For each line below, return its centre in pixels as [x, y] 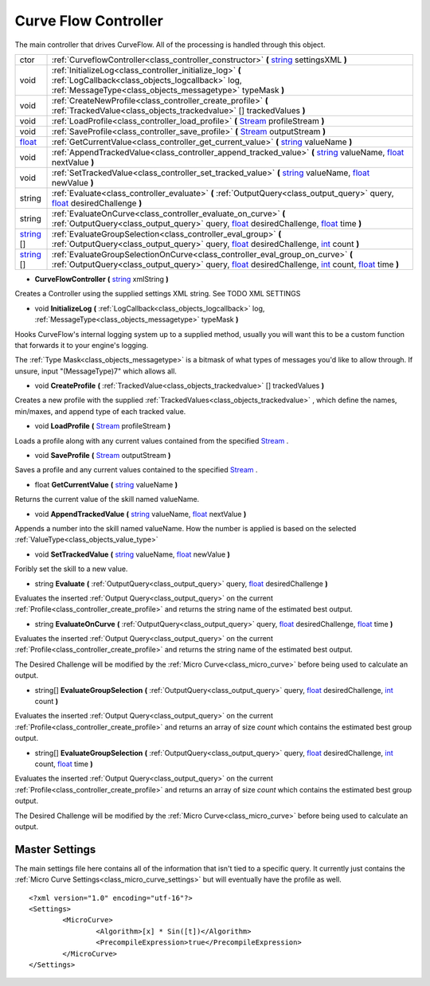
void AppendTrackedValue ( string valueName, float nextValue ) [141, 514]
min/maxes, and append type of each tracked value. [100, 411]
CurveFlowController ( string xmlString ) [102, 279]
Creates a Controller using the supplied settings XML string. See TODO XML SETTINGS [158, 294]
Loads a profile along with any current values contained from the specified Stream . [152, 440]
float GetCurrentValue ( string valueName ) [106, 484]
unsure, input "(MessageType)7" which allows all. [96, 371]
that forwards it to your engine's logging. [82, 345]
